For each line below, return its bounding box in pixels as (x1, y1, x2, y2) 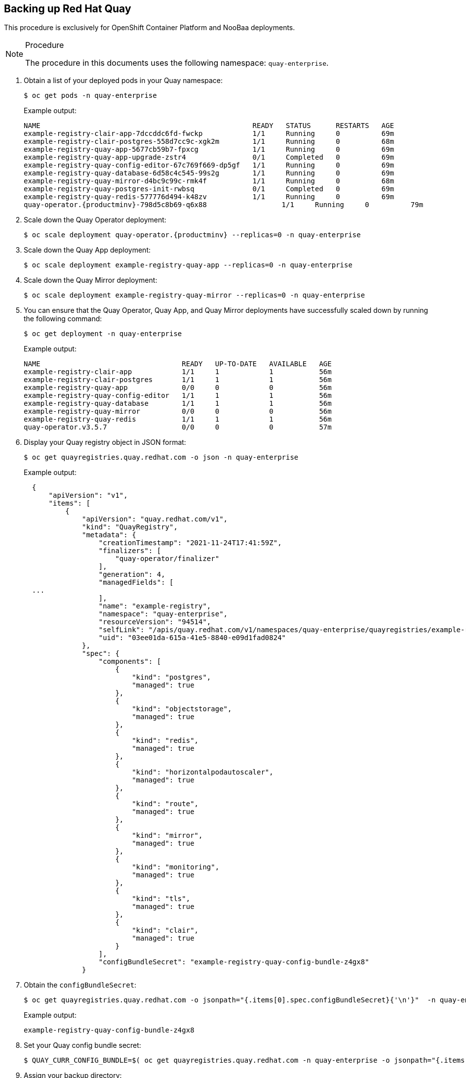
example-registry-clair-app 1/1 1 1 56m (24, 368, 332, 376)
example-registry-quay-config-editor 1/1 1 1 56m (24, 391, 332, 400)
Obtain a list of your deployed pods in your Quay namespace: (24, 76, 223, 85)
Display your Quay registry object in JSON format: (24, 438, 186, 447)
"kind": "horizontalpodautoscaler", (132, 768, 273, 776)
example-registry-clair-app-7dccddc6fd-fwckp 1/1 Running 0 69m (24, 129, 394, 138)
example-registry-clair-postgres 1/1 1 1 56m (24, 376, 332, 384)
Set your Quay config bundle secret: (24, 1041, 141, 1050)
